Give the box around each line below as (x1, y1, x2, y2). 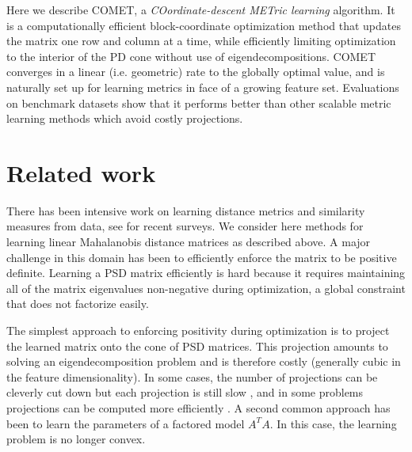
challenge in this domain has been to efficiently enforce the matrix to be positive (6, 249, 397, 265)
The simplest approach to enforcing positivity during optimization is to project (6, 322, 390, 339)
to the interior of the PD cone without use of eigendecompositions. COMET (6, 47, 376, 64)
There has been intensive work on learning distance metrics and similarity (6, 202, 365, 218)
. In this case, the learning (269, 415, 397, 431)
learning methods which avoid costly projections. (6, 110, 243, 127)
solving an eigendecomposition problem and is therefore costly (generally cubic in (6, 353, 401, 370)
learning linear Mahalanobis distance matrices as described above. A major (6, 234, 371, 250)
